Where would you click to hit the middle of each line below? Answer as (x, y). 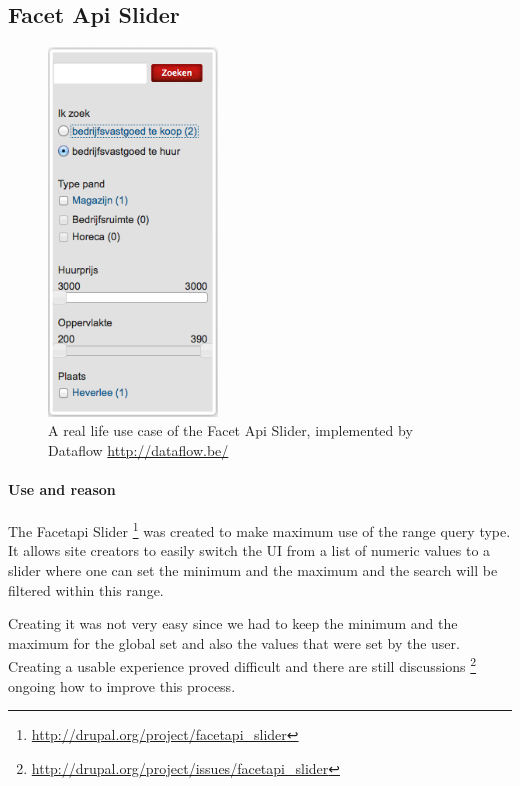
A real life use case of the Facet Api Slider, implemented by (230, 430)
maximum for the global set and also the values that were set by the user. (234, 642)
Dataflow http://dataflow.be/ (138, 449)
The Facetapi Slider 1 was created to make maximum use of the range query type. (259, 529)
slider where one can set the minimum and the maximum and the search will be (253, 570)
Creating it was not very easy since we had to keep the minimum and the (233, 623)
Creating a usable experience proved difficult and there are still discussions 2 (242, 665)
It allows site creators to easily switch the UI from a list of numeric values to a (249, 550)
